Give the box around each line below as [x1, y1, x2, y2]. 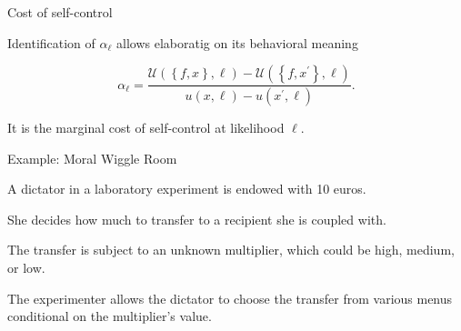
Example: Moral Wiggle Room [7, 148, 177, 167]
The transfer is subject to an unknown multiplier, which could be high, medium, [7, 240, 455, 259]
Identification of [7, 33, 95, 52]
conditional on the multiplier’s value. [7, 306, 212, 326]
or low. [7, 258, 45, 277]
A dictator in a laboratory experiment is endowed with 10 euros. [7, 179, 366, 198]
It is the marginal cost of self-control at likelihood [7, 118, 285, 137]
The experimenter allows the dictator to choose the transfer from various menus [7, 288, 453, 307]
